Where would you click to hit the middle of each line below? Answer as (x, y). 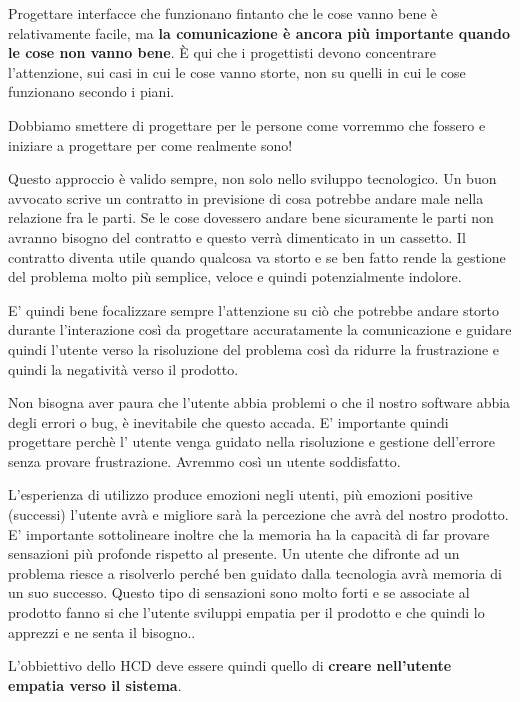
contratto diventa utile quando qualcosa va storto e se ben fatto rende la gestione (257, 256)
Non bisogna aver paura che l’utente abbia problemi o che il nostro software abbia (259, 402)
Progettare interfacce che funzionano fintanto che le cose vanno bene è (223, 13)
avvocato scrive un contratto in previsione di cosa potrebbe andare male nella (246, 197)
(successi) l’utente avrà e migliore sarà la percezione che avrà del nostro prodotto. (258, 514)
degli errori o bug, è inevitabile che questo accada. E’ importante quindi (228, 421)
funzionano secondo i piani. (91, 91)
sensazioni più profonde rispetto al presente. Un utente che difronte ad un (234, 553)
